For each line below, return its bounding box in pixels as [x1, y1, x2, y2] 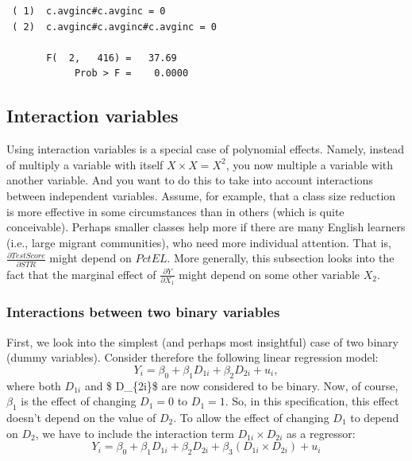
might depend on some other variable [179, 265, 360, 282]
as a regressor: [287, 424, 356, 441]
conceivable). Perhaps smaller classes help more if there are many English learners [6, 219, 406, 235]
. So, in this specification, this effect [225, 393, 399, 409]
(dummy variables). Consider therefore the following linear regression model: [6, 349, 379, 366]
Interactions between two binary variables [6, 302, 280, 322]
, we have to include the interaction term [35, 424, 234, 441]
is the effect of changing [21, 393, 137, 409]
